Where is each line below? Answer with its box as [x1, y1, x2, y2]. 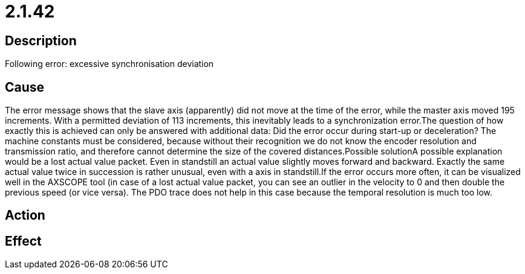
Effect [5, 233, 42, 249]
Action [5, 208, 45, 223]
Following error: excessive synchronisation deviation [5, 59, 214, 69]
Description [5, 33, 77, 48]
